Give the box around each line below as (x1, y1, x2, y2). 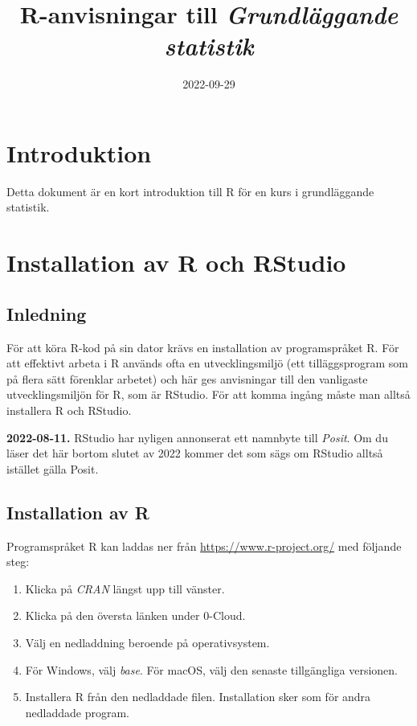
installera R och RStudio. (6, 401, 132, 418)
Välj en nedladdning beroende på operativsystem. (25, 634, 270, 650)
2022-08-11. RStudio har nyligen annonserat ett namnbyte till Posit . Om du (6, 429, 388, 445)
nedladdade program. (25, 703, 130, 720)
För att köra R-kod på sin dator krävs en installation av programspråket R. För (6, 338, 399, 355)
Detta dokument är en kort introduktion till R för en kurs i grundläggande (6, 183, 374, 199)
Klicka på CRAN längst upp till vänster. (25, 580, 225, 597)
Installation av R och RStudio (6, 246, 346, 279)
